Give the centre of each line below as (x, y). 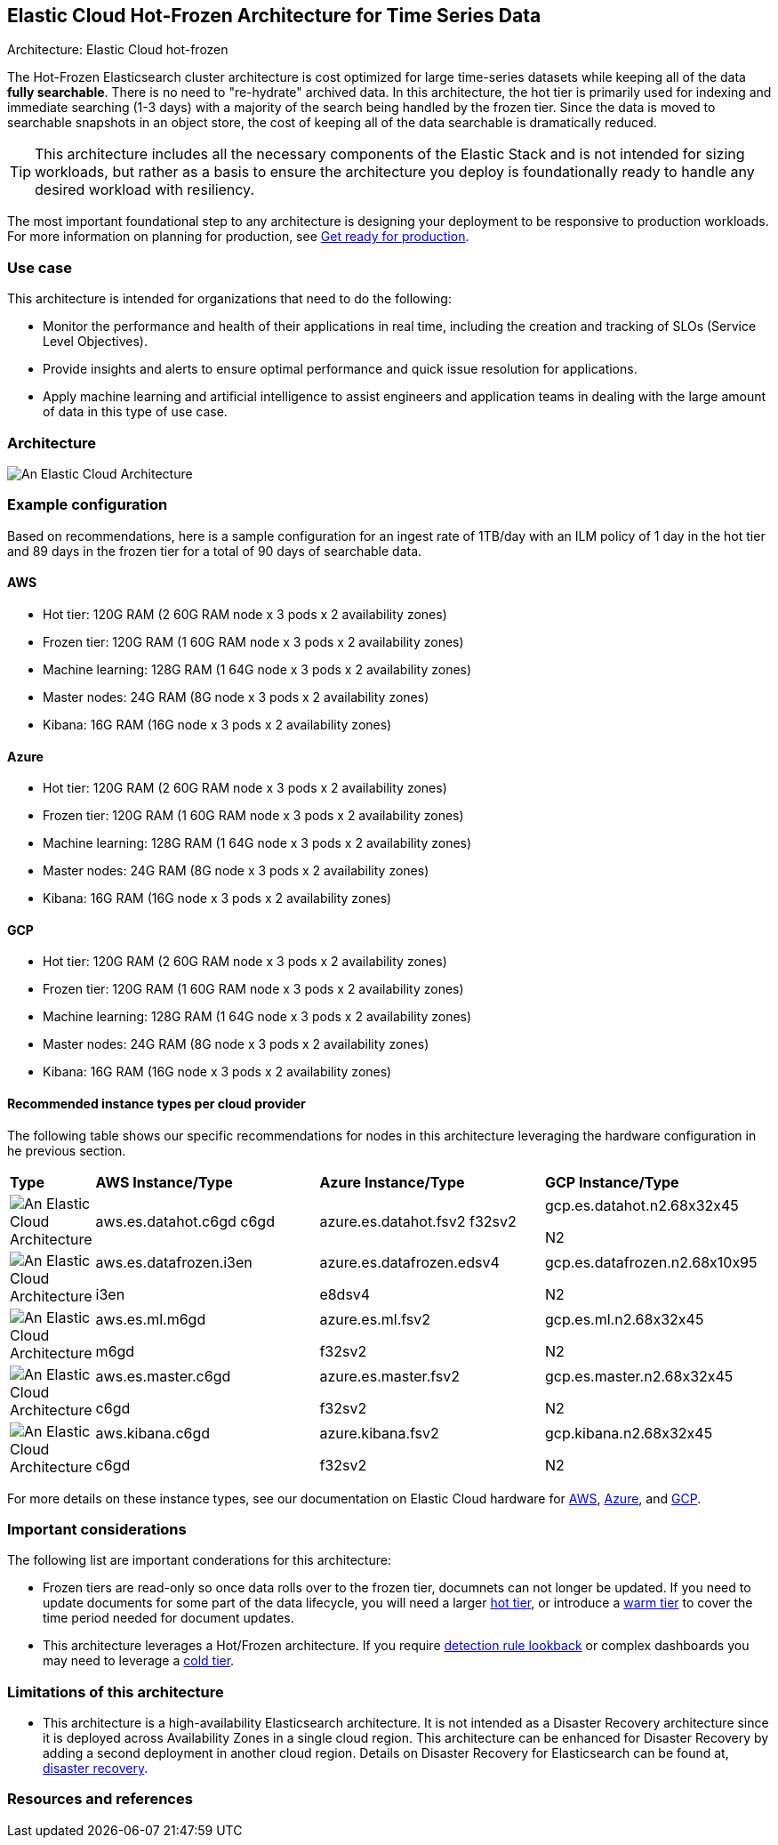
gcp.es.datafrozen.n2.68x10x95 (651, 1262)
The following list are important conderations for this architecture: (199, 1560)
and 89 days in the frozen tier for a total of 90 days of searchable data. (215, 551)
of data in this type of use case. (135, 412)
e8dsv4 (345, 1294)
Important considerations (97, 1529)
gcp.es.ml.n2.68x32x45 (624, 1319)
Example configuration (88, 505)
